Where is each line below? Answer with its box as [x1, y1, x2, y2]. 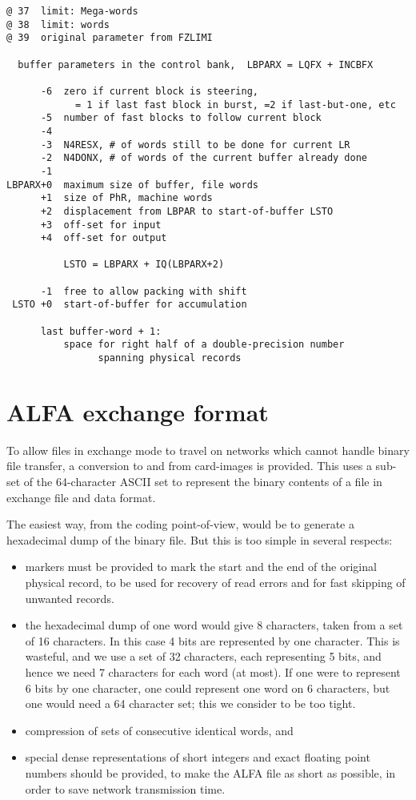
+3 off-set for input [40, 219, 162, 231]
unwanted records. [25, 589, 114, 606]
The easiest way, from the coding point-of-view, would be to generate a [6, 516, 354, 533]
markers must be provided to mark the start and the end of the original [25, 558, 377, 575]
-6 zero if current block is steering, [40, 85, 258, 97]
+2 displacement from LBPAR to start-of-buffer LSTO [40, 205, 334, 217]
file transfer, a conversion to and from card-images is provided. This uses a [6, 457, 372, 474]
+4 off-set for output [40, 232, 167, 244]
